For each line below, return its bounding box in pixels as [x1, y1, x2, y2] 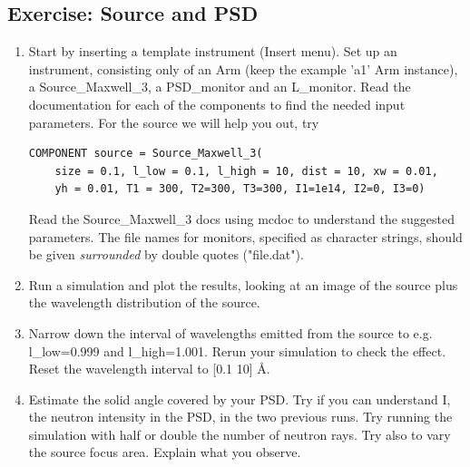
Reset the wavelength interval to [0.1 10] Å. [28, 359, 270, 378]
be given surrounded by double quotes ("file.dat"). [28, 245, 304, 264]
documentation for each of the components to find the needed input [28, 94, 406, 113]
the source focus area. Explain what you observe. [28, 443, 301, 462]
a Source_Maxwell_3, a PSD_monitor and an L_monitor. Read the [28, 77, 411, 96]
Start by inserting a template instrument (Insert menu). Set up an [28, 42, 397, 61]
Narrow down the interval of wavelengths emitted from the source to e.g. [28, 323, 433, 342]
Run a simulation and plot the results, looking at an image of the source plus [28, 275, 458, 294]
